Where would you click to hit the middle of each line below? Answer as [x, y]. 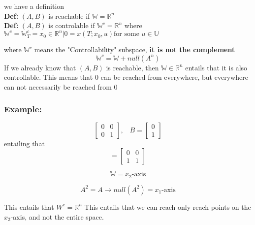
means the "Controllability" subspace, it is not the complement [135, 49]
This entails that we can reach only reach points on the [168, 207]
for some [127, 34]
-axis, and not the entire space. [57, 216]
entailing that [24, 143]
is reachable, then [132, 67]
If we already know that [40, 67]
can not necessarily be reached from [58, 87]
